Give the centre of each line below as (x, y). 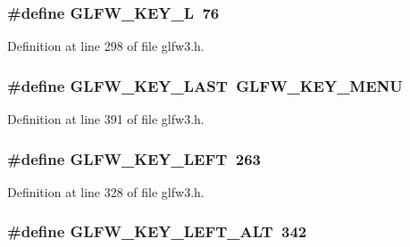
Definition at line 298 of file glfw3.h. (106, 46)
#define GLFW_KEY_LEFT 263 (134, 158)
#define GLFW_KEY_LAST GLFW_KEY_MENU (205, 85)
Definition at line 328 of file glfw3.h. (106, 191)
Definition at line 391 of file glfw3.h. (106, 119)
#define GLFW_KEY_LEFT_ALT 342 (157, 231)
